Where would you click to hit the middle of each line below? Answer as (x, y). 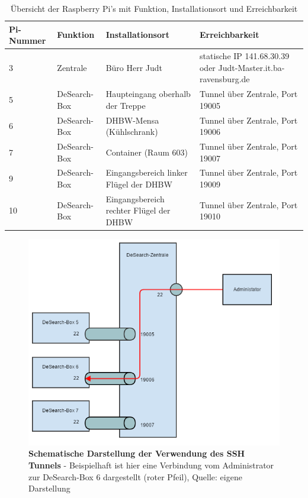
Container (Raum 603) (147, 152)
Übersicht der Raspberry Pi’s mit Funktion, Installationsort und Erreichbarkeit (154, 8)
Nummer (28, 41)
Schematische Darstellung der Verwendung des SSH (137, 453)
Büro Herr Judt (134, 67)
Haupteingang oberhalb (148, 94)
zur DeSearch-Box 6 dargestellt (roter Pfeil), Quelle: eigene (135, 476)
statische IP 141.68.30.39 (244, 56)
